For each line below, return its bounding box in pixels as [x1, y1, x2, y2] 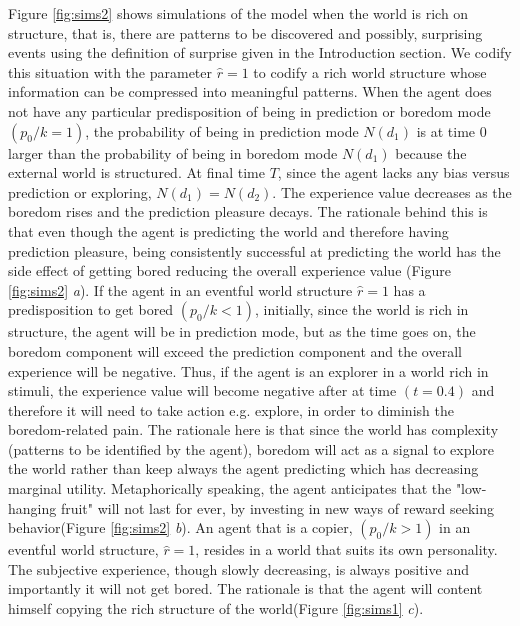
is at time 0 [416, 120, 487, 141]
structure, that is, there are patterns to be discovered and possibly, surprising [8, 22, 483, 43]
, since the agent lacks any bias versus [277, 162, 510, 183]
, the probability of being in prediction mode [85, 120, 359, 141]
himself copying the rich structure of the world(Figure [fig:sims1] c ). [8, 598, 424, 619]
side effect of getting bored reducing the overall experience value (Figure [8, 260, 452, 281]
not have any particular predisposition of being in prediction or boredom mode [8, 100, 491, 121]
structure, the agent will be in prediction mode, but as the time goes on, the [8, 321, 476, 342]
